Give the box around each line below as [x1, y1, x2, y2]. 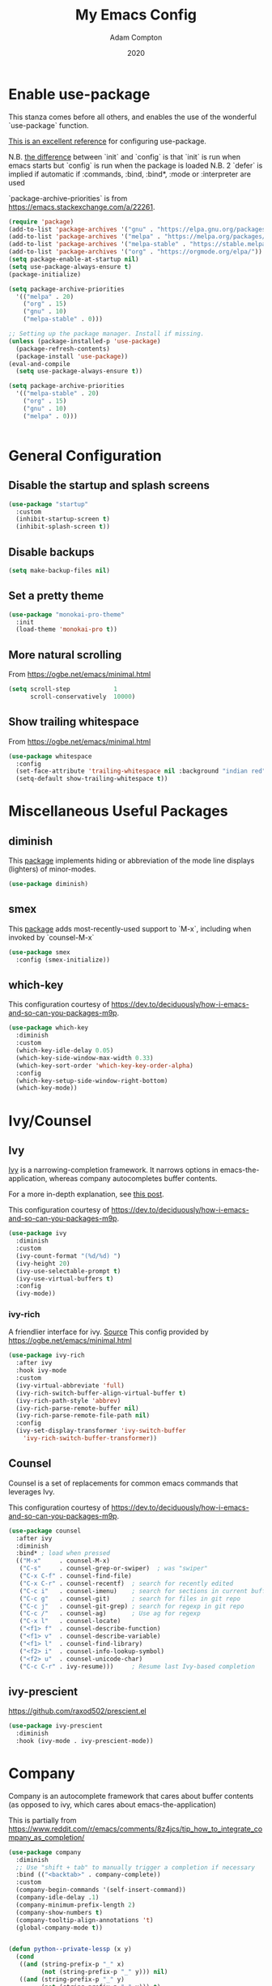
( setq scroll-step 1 [8, 685, 117, 693]
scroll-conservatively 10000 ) [29, 693, 136, 701]
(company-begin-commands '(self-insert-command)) [15, 1886, 186, 1894]
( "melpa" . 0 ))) [23, 411, 79, 420]
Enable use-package [8, 85, 151, 103]
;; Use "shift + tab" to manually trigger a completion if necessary [15, 1863, 255, 1872]
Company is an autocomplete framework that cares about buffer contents [8, 1791, 253, 1801]
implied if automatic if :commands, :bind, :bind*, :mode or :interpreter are [8, 168, 251, 179]
